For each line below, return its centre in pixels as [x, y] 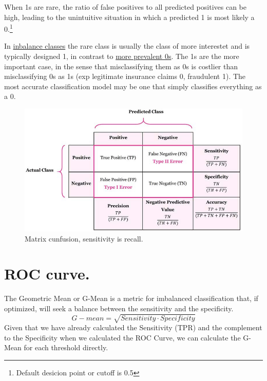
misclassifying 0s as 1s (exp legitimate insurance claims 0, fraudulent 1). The [125, 76]
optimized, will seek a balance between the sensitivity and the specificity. [119, 308]
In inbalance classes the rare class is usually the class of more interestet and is [127, 46]
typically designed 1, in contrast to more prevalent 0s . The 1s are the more [122, 56]
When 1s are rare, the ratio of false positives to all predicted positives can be [125, 7]
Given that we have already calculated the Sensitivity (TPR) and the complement [133, 327]
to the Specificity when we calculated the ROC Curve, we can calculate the [122, 337]
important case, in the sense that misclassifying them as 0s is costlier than [121, 66]
